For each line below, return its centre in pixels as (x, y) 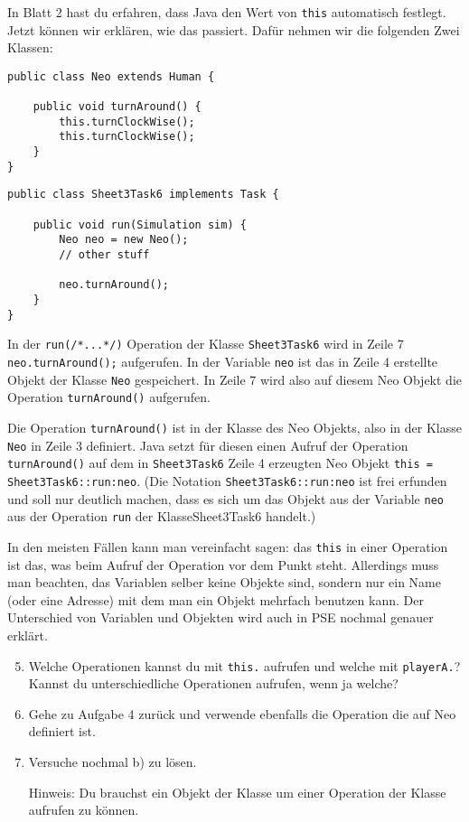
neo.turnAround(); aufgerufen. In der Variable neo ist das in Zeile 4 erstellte (223, 361)
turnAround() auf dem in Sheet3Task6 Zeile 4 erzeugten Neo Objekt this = (220, 463)
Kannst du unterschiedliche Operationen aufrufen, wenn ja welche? (213, 683)
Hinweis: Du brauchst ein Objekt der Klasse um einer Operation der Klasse (237, 792)
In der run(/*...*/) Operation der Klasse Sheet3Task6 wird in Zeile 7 (206, 344)
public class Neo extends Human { (111, 76)
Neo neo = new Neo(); (124, 240)
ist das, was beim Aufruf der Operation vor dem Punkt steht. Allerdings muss (223, 564)
